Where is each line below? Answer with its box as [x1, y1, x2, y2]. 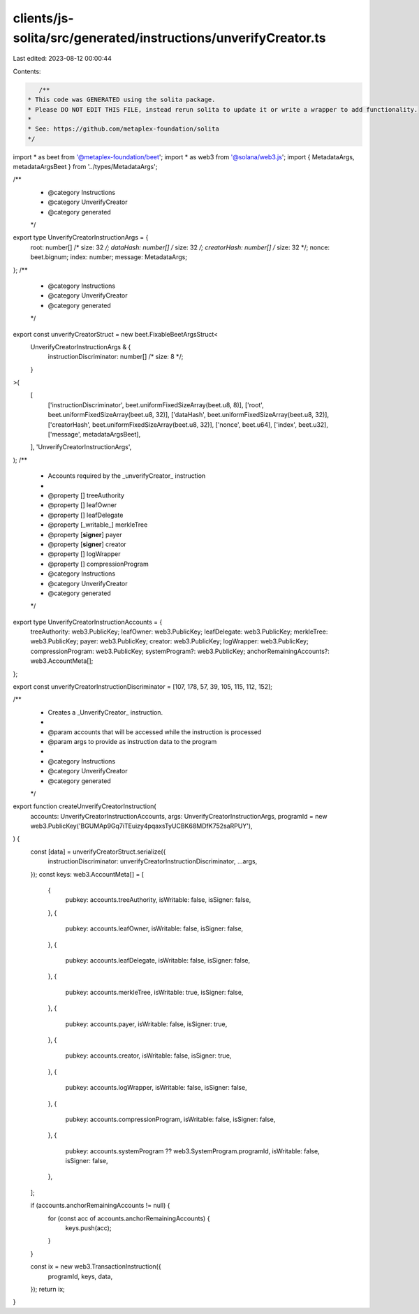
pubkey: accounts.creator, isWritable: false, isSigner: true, [65, 1051, 232, 1060]
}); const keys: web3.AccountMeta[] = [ [30, 870, 145, 878]
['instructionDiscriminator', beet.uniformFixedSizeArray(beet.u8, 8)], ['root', [47, 400, 265, 409]
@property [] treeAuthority [47, 491, 125, 499]
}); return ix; [30, 1285, 66, 1293]
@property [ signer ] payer [47, 530, 122, 539]
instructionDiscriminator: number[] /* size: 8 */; [47, 353, 184, 361]
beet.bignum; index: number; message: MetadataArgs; [30, 253, 188, 261]
